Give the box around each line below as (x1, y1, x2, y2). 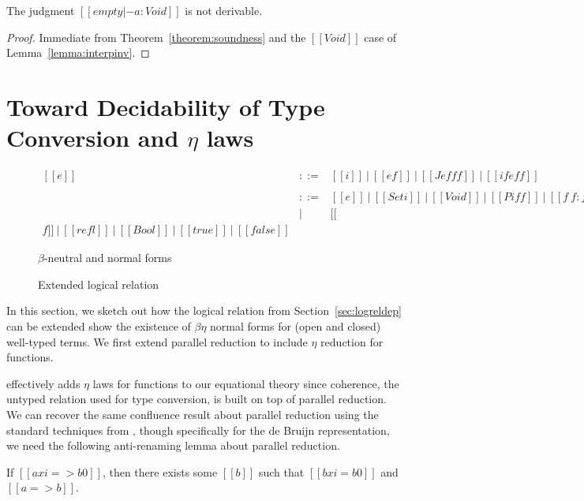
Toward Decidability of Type (6, 90, 325, 122)
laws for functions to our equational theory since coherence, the (92, 375, 399, 391)
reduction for (320, 333, 384, 350)
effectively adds (6, 375, 80, 391)
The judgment (6, 2, 75, 18)
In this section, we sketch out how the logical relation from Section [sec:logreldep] (6, 302, 402, 319)
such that (258, 463, 305, 480)
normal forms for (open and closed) (210, 318, 381, 335)
